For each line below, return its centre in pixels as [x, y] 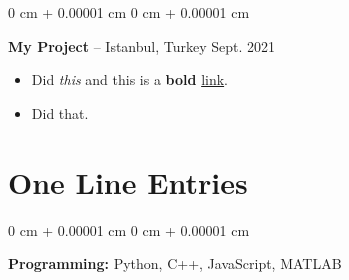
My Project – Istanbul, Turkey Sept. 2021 [142, 45]
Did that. [60, 112]
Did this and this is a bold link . [130, 79]
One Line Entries [128, 181]
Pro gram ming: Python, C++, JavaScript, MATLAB [175, 263]
